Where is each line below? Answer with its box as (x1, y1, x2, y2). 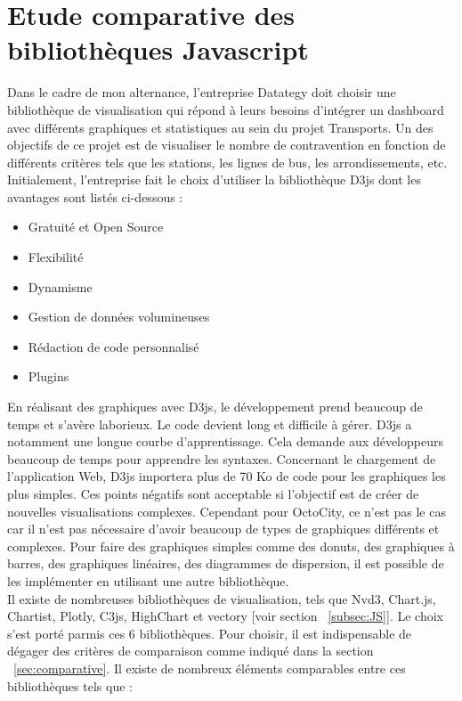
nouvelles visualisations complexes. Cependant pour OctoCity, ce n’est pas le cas (7, 501, 446, 520)
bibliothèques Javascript (7, 31, 309, 68)
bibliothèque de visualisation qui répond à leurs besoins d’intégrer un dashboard (7, 100, 444, 118)
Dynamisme (28, 277, 93, 296)
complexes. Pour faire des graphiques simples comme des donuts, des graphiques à (7, 536, 455, 555)
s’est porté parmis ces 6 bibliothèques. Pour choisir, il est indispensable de (7, 624, 412, 642)
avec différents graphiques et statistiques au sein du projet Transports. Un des (7, 118, 434, 136)
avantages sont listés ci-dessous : (7, 187, 183, 206)
